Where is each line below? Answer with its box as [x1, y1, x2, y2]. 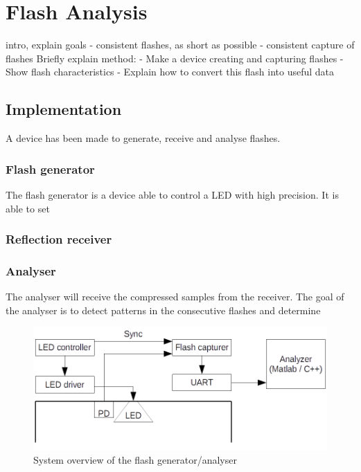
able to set [6, 201, 50, 215]
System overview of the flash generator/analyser [33, 453, 237, 467]
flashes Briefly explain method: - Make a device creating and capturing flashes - [6, 51, 344, 65]
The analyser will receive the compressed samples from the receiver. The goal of [6, 289, 344, 304]
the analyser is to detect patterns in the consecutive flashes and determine [6, 302, 321, 317]
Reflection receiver [6, 230, 112, 248]
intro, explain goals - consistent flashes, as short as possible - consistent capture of [6, 37, 355, 52]
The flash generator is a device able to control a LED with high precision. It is [6, 187, 339, 201]
